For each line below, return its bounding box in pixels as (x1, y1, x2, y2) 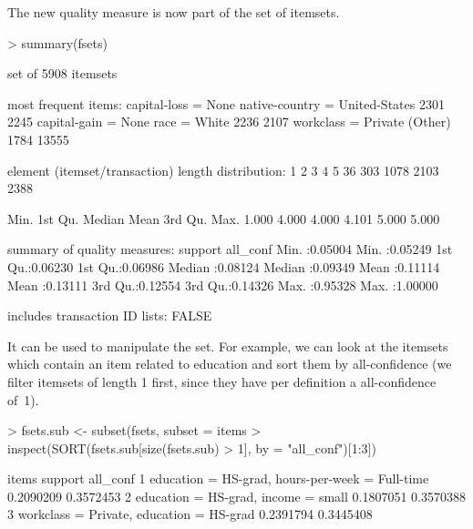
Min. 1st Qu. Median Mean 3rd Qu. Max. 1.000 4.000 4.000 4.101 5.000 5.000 (7, 209, 440, 228)
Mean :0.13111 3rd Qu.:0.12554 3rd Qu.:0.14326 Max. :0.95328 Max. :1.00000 (7, 275, 438, 294)
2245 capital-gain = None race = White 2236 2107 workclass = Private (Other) (7, 112, 451, 131)
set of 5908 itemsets (7, 64, 118, 83)
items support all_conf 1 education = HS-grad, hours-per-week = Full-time (7, 469, 429, 488)
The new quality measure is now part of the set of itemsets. (7, 3, 340, 21)
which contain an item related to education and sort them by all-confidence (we (7, 354, 452, 373)
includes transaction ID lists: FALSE (7, 306, 212, 325)
